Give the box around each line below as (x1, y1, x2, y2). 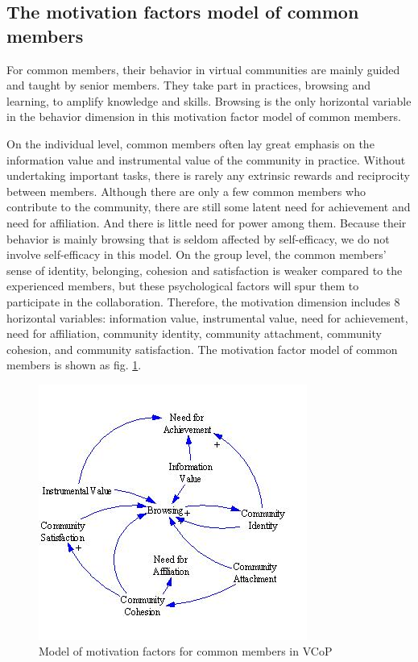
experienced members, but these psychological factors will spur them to (6, 277, 359, 294)
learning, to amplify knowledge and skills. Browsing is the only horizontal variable (6, 92, 412, 109)
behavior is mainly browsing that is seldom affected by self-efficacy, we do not (6, 230, 390, 247)
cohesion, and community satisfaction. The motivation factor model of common (6, 340, 398, 357)
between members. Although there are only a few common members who (6, 182, 366, 199)
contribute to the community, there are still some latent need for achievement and (6, 198, 411, 215)
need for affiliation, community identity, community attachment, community (6, 325, 382, 342)
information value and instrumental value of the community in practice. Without (6, 151, 406, 168)
